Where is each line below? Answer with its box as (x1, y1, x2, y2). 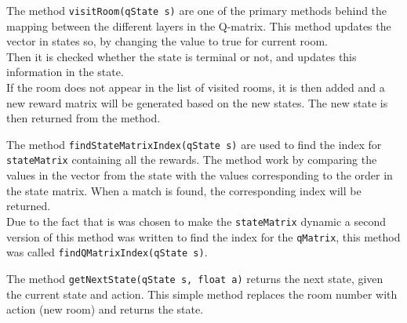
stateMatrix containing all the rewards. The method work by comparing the (6, 151, 377, 168)
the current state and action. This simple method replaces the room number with (6, 285, 398, 302)
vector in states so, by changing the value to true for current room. (6, 33, 328, 49)
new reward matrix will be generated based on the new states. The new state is (6, 94, 388, 111)
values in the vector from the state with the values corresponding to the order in (6, 167, 393, 183)
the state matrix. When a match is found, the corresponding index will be (6, 182, 362, 198)
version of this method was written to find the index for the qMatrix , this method (6, 228, 401, 245)
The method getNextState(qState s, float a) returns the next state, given (6, 270, 383, 286)
